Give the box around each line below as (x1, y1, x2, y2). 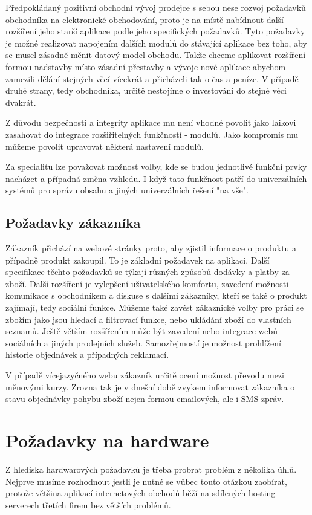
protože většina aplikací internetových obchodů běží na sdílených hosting (5, 487, 276, 499)
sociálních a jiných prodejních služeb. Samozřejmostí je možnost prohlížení (5, 336, 281, 349)
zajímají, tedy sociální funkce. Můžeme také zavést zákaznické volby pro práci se (5, 301, 304, 314)
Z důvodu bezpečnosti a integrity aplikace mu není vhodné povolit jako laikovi (5, 116, 296, 129)
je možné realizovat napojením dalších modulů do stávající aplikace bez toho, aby (5, 36, 307, 49)
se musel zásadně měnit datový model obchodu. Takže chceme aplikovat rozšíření (5, 48, 306, 61)
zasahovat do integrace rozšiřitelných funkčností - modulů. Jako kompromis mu (5, 128, 299, 140)
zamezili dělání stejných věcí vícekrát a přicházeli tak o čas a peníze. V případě (5, 72, 299, 85)
